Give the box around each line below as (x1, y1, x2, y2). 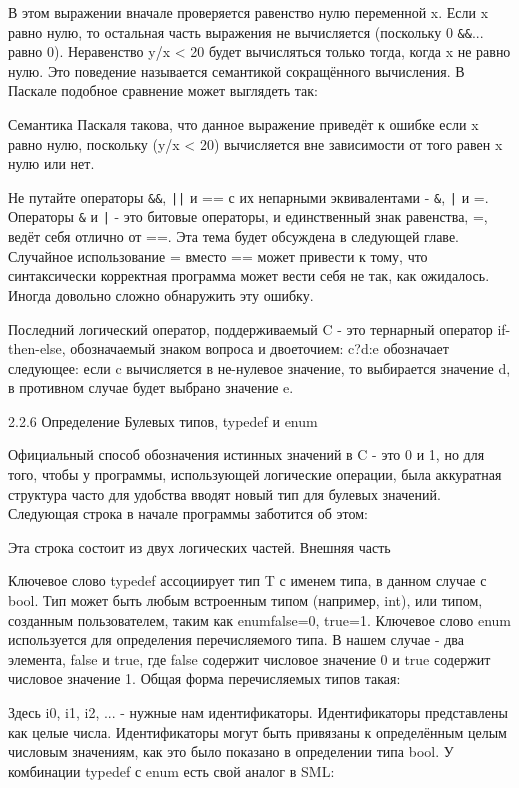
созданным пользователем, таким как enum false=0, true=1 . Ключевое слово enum (8, 609, 511, 630)
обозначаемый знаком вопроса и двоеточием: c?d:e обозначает (70, 338, 449, 359)
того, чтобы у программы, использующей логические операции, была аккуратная (8, 464, 502, 485)
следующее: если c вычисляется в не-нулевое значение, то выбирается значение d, (8, 357, 511, 378)
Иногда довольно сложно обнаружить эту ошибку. (8, 284, 314, 305)
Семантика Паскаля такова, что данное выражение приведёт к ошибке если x (8, 114, 479, 135)
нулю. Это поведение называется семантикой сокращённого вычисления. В (8, 60, 465, 81)
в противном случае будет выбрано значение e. (8, 377, 294, 398)
